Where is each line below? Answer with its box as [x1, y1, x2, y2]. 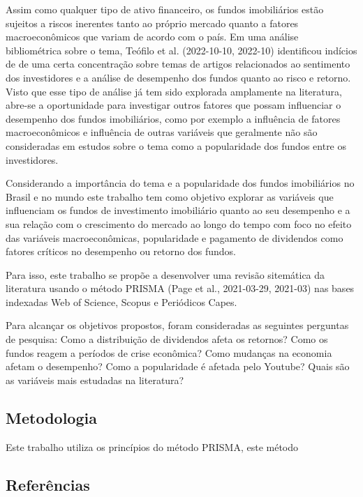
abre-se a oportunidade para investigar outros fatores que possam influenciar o [6, 98, 341, 112]
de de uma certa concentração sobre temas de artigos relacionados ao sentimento [6, 56, 350, 71]
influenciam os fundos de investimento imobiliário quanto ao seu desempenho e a [6, 203, 350, 217]
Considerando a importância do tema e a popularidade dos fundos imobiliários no [6, 176, 355, 190]
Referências [6, 473, 90, 495]
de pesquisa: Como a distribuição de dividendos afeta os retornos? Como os [6, 332, 328, 346]
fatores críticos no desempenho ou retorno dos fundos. [6, 244, 236, 259]
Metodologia [6, 406, 97, 428]
